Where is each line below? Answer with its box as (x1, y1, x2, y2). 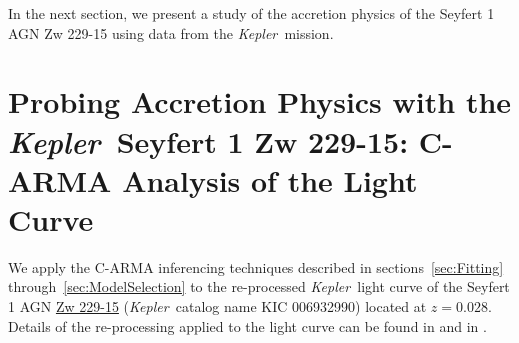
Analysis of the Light (122, 159, 418, 200)
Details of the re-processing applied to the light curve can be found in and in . (8, 315, 487, 336)
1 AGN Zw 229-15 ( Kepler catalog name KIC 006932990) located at (8, 296, 427, 317)
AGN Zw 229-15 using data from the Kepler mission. (8, 22, 334, 43)
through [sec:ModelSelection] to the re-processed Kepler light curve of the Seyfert (8, 276, 510, 297)
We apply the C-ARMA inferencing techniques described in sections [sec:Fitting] (8, 256, 504, 277)
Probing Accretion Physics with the (8, 81, 512, 122)
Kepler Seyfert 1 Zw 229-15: (8, 120, 409, 162)
